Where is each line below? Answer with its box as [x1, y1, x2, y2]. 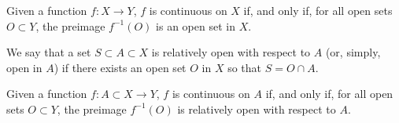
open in [6, 59, 42, 75]
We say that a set [6, 44, 91, 60]
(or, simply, [325, 44, 381, 60]
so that [227, 59, 262, 75]
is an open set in [156, 17, 235, 34]
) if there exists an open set [54, 59, 187, 75]
